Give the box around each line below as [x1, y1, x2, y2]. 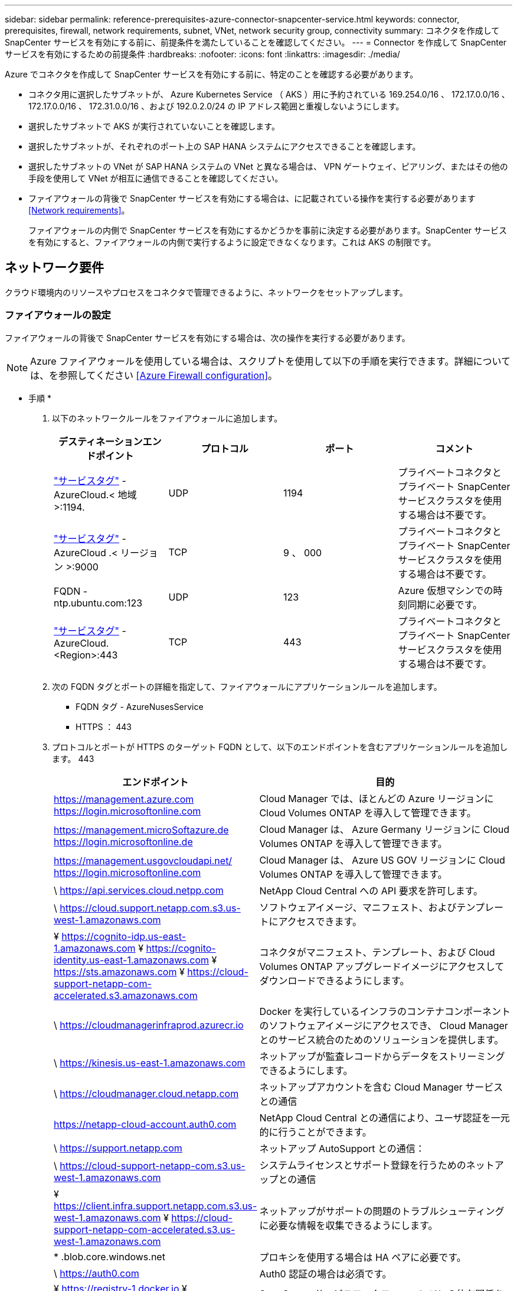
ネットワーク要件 [5, 260, 104, 275]
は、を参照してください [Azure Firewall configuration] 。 [30, 369, 278, 381]
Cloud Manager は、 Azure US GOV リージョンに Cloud [259, 854, 505, 866]
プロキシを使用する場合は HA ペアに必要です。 [259, 1251, 466, 1263]
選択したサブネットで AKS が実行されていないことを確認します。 [28, 121, 280, 131]
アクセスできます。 [278, 915, 362, 927]
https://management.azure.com [54, 793, 194, 805]
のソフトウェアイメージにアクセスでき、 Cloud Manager [259, 1019, 508, 1031]
